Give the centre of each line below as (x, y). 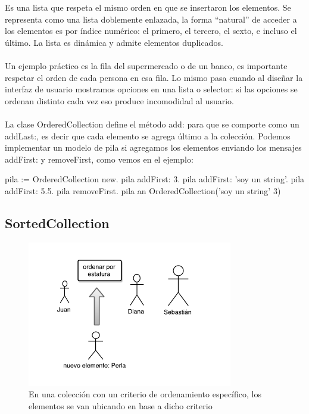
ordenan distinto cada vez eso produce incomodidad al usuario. (119, 100)
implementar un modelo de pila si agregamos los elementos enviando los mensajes (153, 147)
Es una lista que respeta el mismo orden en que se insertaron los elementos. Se (148, 7)
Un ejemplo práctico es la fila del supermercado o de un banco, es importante (146, 65)
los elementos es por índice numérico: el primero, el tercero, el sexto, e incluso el (151, 31)
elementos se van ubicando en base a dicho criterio (121, 406)
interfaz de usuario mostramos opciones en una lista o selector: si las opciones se (151, 89)
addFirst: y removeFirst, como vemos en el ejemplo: (99, 159)
